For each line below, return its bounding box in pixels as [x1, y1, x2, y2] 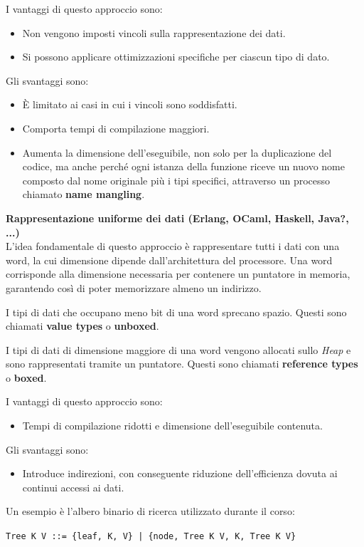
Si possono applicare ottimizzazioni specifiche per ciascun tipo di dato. [22, 49, 330, 64]
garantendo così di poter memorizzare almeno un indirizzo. [6, 280, 262, 295]
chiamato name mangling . [22, 187, 145, 202]
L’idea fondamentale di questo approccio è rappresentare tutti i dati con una [6, 239, 340, 254]
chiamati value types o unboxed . [6, 318, 159, 333]
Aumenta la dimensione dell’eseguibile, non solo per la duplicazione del [22, 145, 332, 160]
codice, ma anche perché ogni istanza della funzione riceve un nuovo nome [22, 159, 345, 174]
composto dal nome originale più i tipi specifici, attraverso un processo [22, 172, 331, 187]
